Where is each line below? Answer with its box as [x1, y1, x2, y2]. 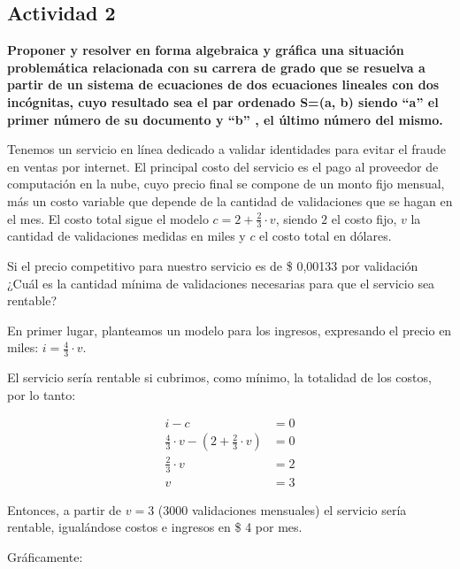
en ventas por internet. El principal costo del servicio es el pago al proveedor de [7, 157, 439, 175]
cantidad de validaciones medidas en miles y [7, 227, 246, 245]
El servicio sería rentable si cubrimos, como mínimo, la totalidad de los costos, [7, 368, 432, 387]
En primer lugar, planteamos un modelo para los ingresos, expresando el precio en [7, 320, 452, 339]
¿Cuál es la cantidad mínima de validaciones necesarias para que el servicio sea [7, 273, 435, 292]
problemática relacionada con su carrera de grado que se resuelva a [7, 58, 425, 76]
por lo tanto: [7, 385, 76, 404]
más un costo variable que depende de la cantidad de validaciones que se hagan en [7, 191, 453, 210]
